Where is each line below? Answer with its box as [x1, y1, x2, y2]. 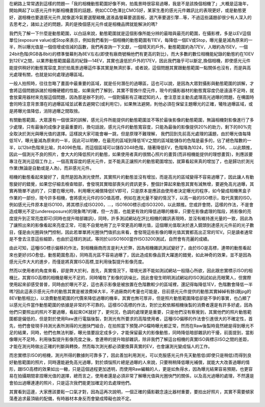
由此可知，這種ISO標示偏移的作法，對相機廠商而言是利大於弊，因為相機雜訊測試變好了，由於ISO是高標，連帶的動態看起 [9, 245, 251, 251]
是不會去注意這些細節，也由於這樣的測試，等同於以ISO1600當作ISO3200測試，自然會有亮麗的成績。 [9, 236, 212, 242]
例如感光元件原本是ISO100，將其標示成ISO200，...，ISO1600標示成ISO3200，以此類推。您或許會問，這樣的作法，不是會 [9, 201, 254, 207]
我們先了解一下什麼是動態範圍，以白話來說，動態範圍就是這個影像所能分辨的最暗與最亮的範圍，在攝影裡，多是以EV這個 [9, 30, 251, 36]
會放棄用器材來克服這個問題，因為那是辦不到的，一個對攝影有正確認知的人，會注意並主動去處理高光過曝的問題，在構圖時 [9, 94, 254, 100]
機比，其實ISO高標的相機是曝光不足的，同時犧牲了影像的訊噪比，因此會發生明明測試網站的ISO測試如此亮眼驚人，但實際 [9, 274, 251, 280]
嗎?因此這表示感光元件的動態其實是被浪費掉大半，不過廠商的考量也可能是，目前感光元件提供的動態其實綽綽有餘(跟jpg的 [9, 288, 251, 294]
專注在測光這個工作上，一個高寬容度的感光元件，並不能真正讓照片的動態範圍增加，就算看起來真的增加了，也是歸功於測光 [9, 158, 254, 164]
